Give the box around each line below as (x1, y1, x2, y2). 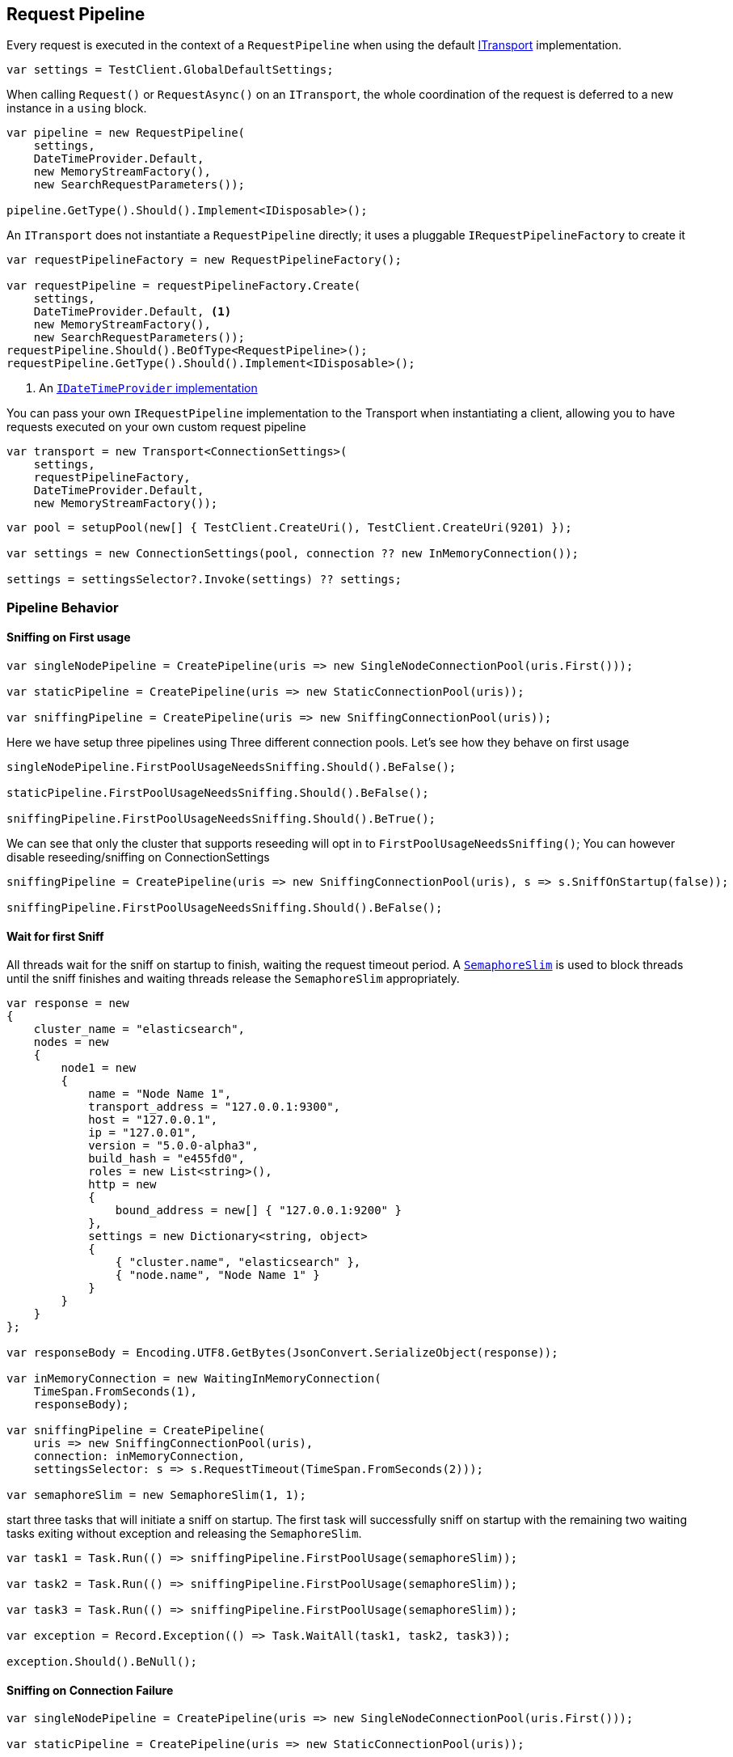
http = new (88, 1178, 157, 1192)
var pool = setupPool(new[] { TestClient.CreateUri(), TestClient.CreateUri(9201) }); (6, 521, 572, 535)
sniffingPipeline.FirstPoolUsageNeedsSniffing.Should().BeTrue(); (6, 812, 436, 826)
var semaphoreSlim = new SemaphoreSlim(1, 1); (6, 1488, 306, 1502)
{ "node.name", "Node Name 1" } (115, 1268, 320, 1282)
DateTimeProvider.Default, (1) (33, 305, 232, 319)
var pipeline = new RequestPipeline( (6, 126, 246, 140)
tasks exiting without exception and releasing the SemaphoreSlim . (6, 1526, 362, 1541)
